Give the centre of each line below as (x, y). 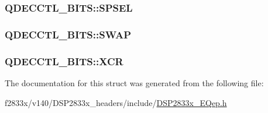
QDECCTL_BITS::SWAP (68, 34)
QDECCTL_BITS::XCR (64, 61)
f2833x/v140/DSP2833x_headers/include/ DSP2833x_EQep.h (116, 102)
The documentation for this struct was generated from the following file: (134, 82)
